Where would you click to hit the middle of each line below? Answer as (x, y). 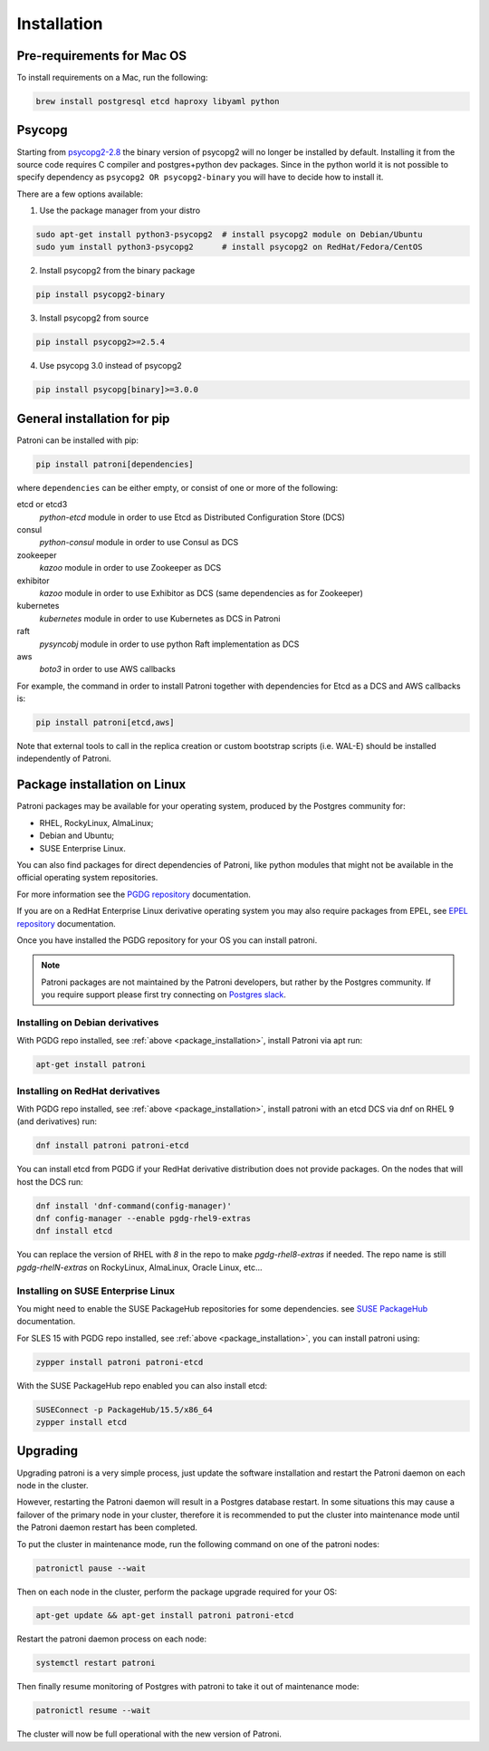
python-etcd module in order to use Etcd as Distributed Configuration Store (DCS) (192, 517)
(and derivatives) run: (57, 1121)
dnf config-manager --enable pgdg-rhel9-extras (143, 1219)
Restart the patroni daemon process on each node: (112, 1639)
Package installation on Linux (101, 785)
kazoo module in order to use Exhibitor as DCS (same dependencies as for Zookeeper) (201, 592)
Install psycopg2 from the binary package (117, 271)
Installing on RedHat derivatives (88, 1091)
